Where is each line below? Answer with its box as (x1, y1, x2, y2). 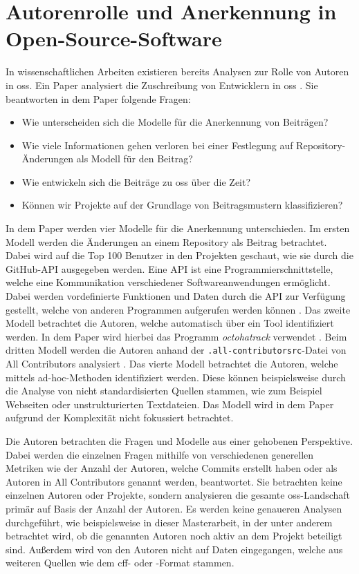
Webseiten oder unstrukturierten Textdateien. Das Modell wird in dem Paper (6, 396, 334, 411)
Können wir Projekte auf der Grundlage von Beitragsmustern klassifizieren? (21, 198, 343, 212)
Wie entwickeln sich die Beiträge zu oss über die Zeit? (21, 174, 251, 189)
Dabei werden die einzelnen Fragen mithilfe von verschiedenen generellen (6, 447, 314, 461)
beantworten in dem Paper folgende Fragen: (6, 91, 191, 106)
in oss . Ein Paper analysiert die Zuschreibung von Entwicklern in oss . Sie (6, 77, 318, 92)
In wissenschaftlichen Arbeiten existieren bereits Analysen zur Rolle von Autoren (6, 64, 349, 79)
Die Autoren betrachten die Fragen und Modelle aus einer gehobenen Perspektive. (6, 434, 353, 448)
